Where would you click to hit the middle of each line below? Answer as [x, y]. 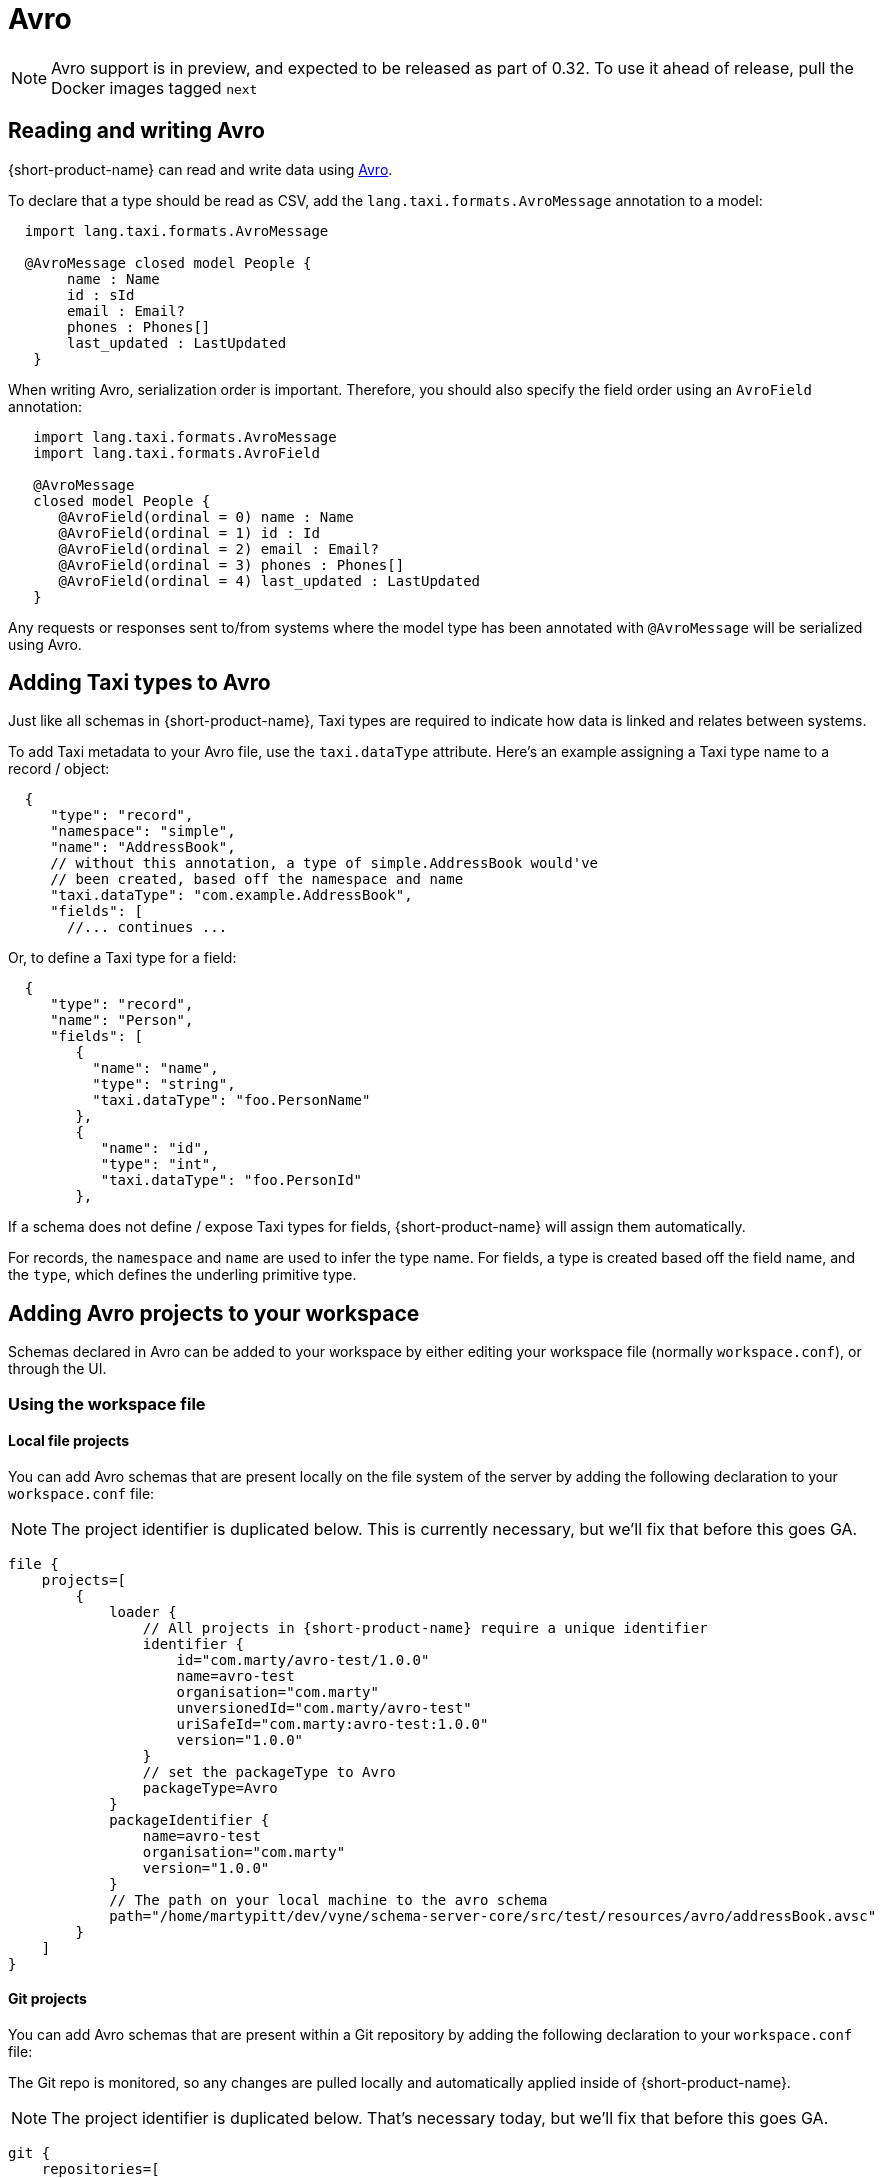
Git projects [47, 1999]
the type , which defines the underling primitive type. [182, 1275]
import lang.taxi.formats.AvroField [176, 452]
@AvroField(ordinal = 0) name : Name [206, 516]
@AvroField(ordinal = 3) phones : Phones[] [231, 564]
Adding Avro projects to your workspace [214, 1313]
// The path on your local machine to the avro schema [328, 1899]
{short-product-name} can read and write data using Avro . [200, 169]
